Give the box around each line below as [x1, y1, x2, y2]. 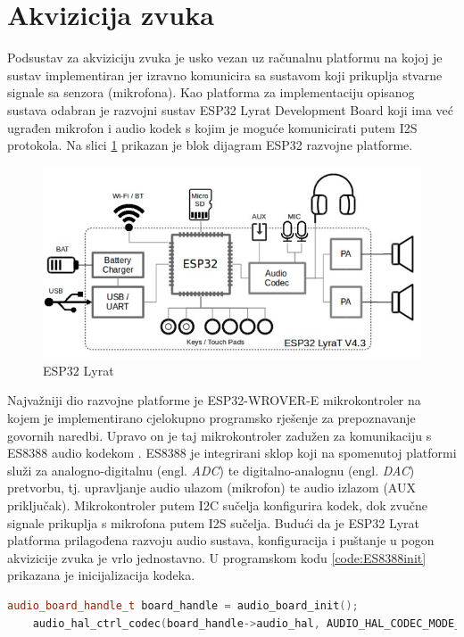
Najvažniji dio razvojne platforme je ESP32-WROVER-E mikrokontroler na [7, 391, 421, 409]
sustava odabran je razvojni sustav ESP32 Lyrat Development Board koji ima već [7, 100, 454, 119]
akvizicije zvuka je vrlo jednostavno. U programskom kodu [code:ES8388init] [7, 548, 427, 567]
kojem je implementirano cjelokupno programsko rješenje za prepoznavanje [7, 409, 416, 426]
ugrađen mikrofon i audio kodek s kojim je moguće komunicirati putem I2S [7, 118, 418, 136]
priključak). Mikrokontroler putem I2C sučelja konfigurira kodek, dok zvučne [7, 495, 427, 514]
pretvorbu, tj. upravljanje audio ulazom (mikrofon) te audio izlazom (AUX [7, 478, 416, 497]
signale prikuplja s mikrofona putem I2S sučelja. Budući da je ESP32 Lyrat [7, 513, 420, 532]
